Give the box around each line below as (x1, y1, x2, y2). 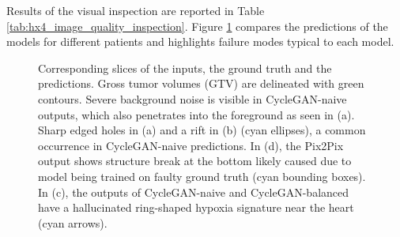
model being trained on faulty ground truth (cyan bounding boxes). (38, 167, 366, 184)
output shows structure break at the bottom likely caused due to (38, 152, 352, 169)
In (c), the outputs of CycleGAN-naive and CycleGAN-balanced (38, 183, 349, 200)
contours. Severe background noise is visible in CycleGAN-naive (38, 90, 347, 107)
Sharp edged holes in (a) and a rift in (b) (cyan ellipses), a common (38, 122, 366, 138)
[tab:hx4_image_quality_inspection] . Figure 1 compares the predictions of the (6, 17, 388, 34)
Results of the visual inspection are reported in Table (6, 2, 265, 18)
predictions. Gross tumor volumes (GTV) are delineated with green (38, 75, 364, 92)
